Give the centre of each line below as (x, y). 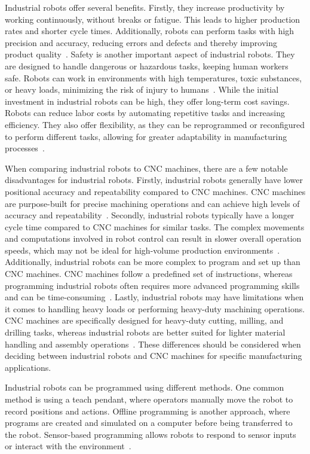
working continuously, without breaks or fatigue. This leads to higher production (153, 19)
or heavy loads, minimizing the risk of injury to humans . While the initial (142, 89)
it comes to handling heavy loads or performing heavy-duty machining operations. (155, 308)
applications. (28, 367)
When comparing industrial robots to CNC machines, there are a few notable (146, 168)
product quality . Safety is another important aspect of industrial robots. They (150, 54)
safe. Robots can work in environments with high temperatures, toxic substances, (154, 77)
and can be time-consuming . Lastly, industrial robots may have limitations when (154, 297)
